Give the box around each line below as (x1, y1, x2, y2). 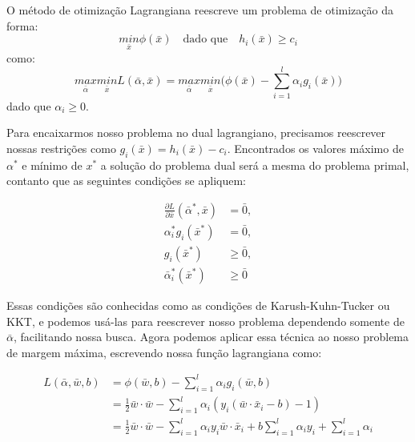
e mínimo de (22, 156, 83, 173)
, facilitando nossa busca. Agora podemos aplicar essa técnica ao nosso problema (13, 328, 409, 345)
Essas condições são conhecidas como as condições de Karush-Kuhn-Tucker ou (6, 296, 390, 313)
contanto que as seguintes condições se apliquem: (6, 172, 247, 189)
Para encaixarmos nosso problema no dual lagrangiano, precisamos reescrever (6, 124, 386, 141)
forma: (6, 17, 38, 34)
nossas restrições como (6, 139, 116, 156)
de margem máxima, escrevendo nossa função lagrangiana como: (6, 344, 322, 360)
